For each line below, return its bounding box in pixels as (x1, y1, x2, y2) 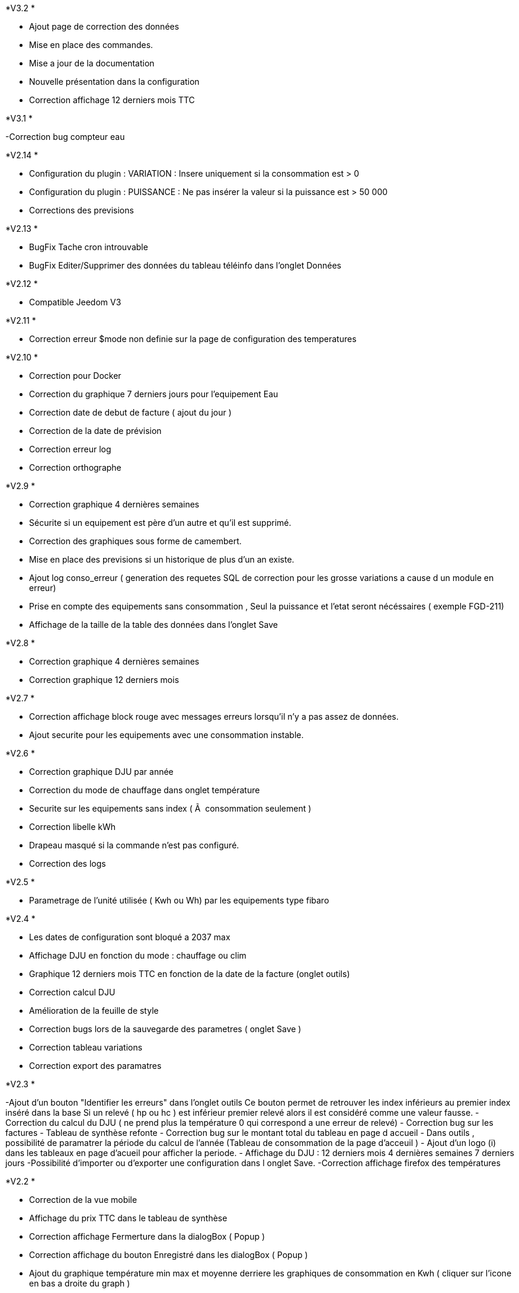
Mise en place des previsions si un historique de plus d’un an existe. (29, 554, 294, 564)
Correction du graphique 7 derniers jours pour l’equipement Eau (29, 389, 278, 399)
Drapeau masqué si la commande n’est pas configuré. (29, 840, 239, 850)
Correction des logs (29, 858, 106, 869)
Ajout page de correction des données (29, 21, 180, 31)
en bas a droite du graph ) (29, 1278, 130, 1288)
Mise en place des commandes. (29, 40, 153, 50)
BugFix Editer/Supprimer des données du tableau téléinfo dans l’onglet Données (29, 260, 341, 270)
